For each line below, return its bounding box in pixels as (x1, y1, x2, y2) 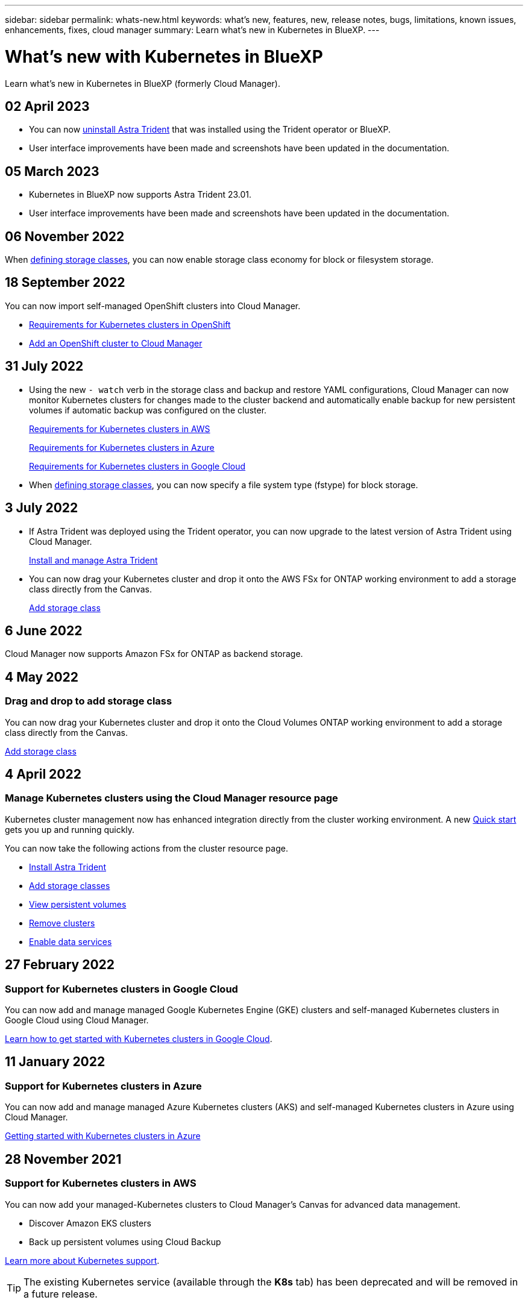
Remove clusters (29, 917, 95, 928)
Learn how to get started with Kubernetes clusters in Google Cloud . (5, 1034, 272, 1044)
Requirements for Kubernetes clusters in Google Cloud (29, 460, 246, 471)
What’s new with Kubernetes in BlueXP (5, 46, 323, 67)
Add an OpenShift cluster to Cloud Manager (29, 338, 203, 348)
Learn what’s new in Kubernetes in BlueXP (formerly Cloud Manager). (5, 78, 280, 89)
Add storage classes (29, 880, 110, 891)
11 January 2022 (5, 1054, 105, 1070)
